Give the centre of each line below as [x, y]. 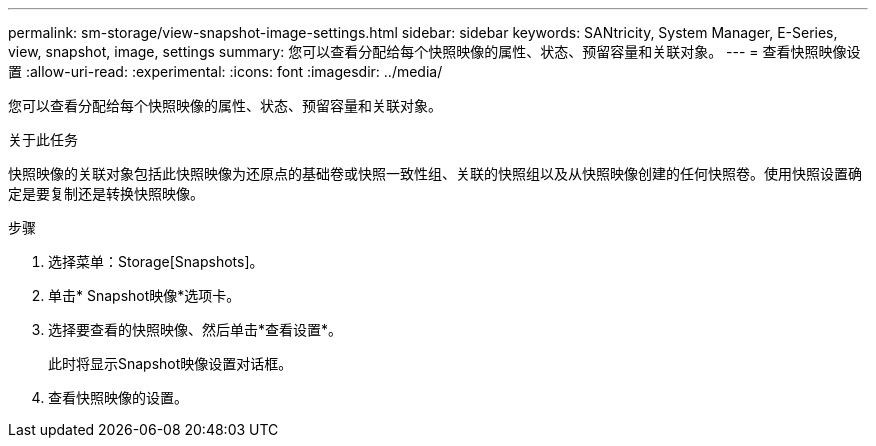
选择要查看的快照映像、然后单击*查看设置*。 [195, 329]
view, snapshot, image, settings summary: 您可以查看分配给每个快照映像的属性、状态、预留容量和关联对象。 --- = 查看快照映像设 [434, 51]
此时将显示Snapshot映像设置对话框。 [170, 363]
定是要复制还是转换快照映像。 [106, 193]
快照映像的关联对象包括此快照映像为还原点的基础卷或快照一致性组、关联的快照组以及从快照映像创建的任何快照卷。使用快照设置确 [435, 173]
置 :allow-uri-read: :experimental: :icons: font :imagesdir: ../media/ [225, 71]
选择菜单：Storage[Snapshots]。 [156, 261]
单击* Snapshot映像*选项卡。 [144, 295]
